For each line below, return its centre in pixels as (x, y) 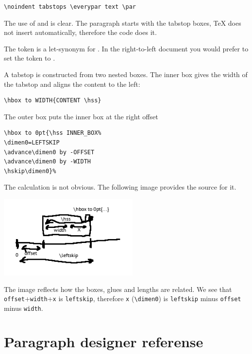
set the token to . (30, 58)
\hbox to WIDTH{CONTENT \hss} (53, 101)
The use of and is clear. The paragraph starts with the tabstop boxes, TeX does (123, 23)
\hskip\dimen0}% (30, 171)
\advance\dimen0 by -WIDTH (47, 162)
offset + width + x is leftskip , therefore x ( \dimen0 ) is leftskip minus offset (123, 298)
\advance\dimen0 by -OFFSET (49, 152)
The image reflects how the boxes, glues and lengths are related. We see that (118, 289)
